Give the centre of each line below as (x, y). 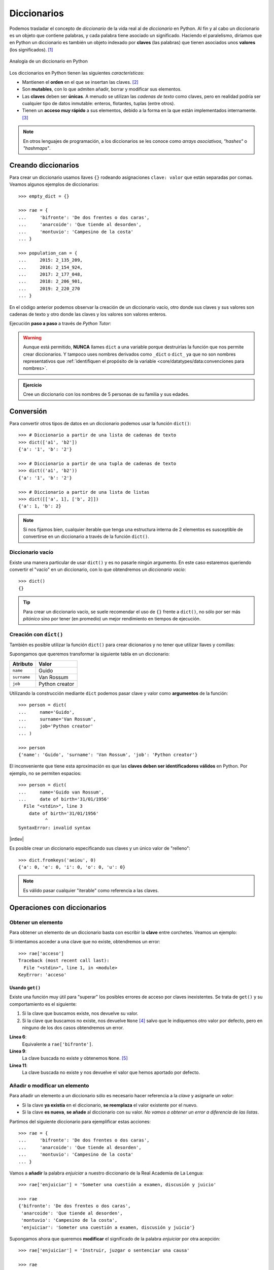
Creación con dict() (36, 634)
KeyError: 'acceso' (43, 975)
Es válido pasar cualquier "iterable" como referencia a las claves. (91, 890)
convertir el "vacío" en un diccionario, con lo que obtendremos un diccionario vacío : (98, 569)
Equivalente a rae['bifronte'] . (58, 1044)
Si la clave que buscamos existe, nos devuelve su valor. (80, 1013)
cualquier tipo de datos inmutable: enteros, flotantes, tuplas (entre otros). (98, 104)
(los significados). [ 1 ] (31, 50)
